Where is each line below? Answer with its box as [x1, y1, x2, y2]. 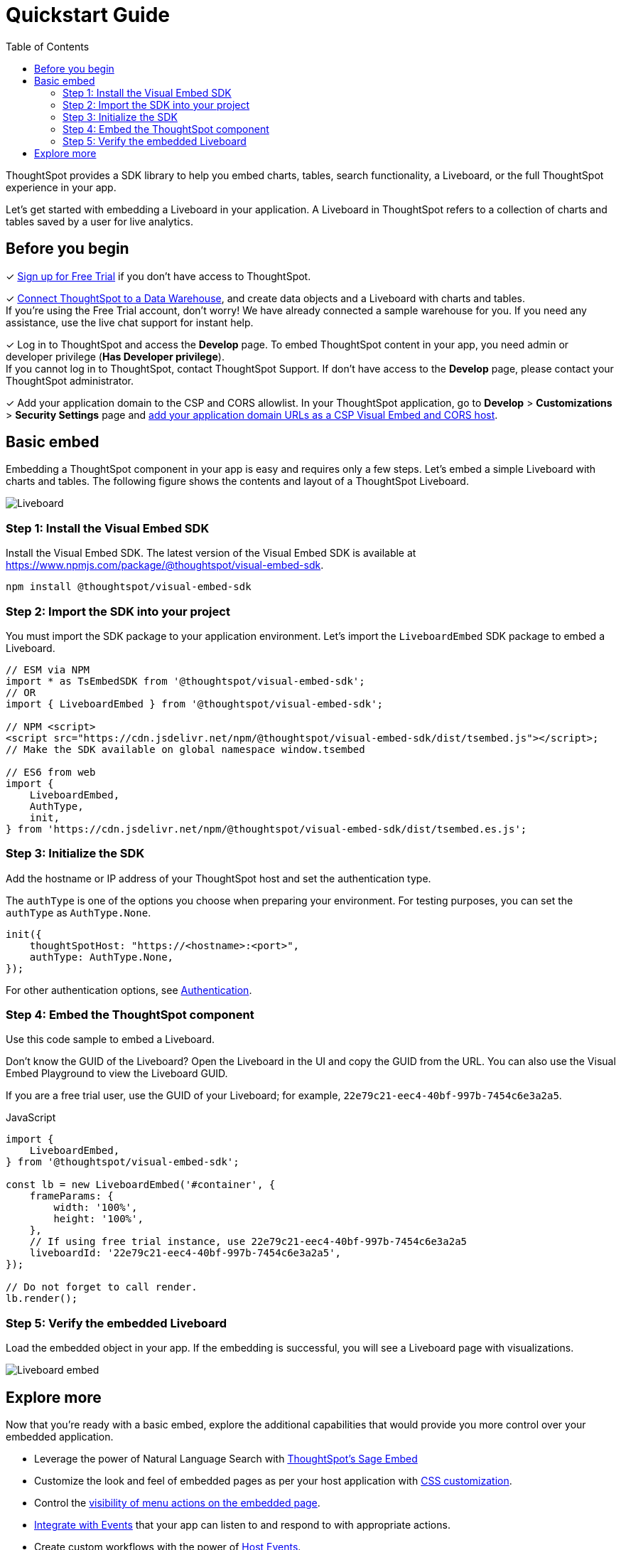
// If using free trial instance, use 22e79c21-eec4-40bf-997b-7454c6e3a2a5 [29, 1236, 468, 1248]
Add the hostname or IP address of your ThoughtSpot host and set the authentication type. [6, 872, 431, 884]
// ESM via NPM [6, 663, 90, 675]
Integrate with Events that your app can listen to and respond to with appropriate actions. [34, 1519, 450, 1532]
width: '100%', [53, 1202, 138, 1214]
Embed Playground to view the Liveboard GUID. [6, 1067, 228, 1080]
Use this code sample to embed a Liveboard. [6, 1033, 215, 1046]
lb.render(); [6, 1293, 78, 1305]
